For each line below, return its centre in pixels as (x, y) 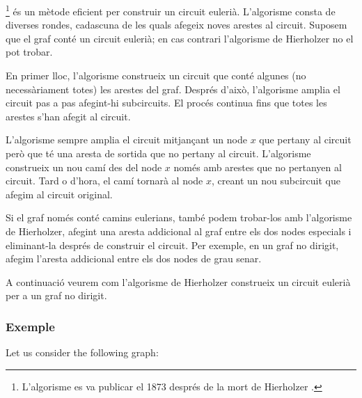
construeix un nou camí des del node (84, 167)
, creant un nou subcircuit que (276, 181)
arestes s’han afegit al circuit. (68, 116)
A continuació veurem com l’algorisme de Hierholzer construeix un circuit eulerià (178, 281)
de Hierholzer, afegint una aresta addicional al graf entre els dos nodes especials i (179, 231)
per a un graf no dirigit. (56, 295)
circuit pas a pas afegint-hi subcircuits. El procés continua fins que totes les (166, 103)
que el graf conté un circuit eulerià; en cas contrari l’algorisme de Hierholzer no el (180, 38)
